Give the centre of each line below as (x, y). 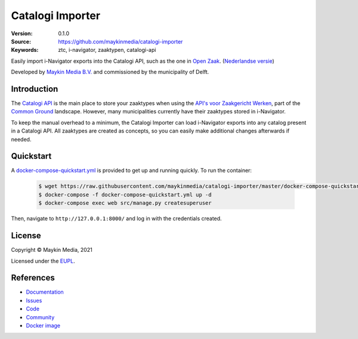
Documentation (45, 292)
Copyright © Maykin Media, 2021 (52, 250)
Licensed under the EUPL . (43, 261)
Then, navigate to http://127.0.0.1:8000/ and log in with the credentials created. (116, 218)
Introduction (35, 89)
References (33, 278)
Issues (34, 300)
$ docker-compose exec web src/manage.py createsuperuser (125, 203)
